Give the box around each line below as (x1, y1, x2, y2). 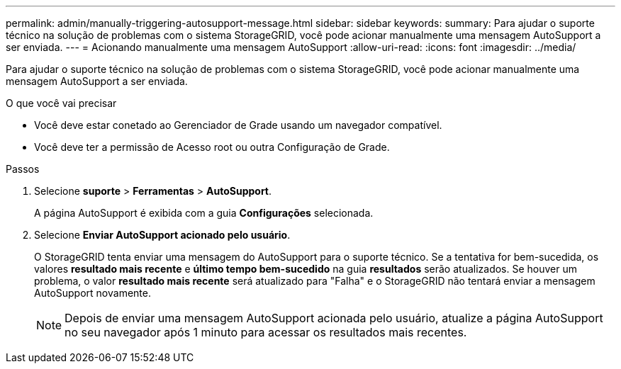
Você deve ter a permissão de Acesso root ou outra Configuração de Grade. (34, 141, 390, 153)
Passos (6, 163, 40, 175)
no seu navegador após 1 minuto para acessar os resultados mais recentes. (65, 325, 467, 339)
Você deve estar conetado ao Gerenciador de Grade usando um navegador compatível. (34, 119, 442, 131)
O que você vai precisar (6, 97, 117, 109)
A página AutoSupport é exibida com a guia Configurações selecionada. (34, 207, 374, 219)
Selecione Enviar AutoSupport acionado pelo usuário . (34, 229, 291, 241)
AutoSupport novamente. (34, 287, 151, 299)
